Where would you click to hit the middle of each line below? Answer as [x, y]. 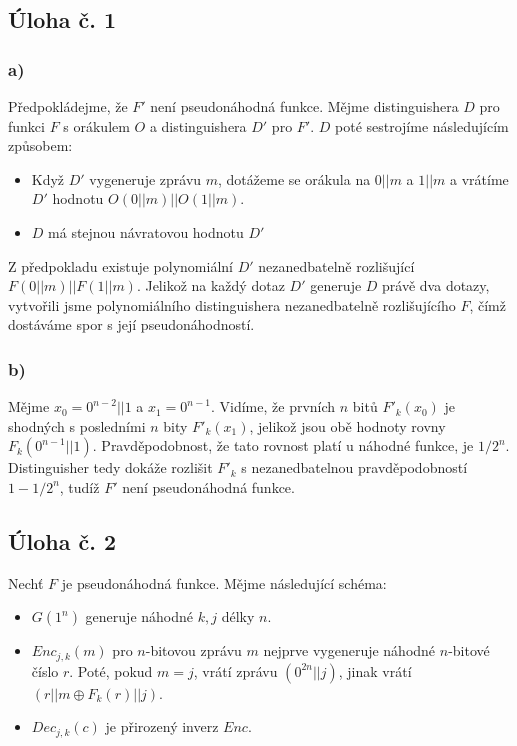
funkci [26, 125]
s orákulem [96, 125]
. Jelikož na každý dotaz [210, 285]
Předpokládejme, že [68, 106]
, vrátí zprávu [235, 670]
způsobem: [40, 145]
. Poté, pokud [111, 670]
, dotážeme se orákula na [294, 178]
